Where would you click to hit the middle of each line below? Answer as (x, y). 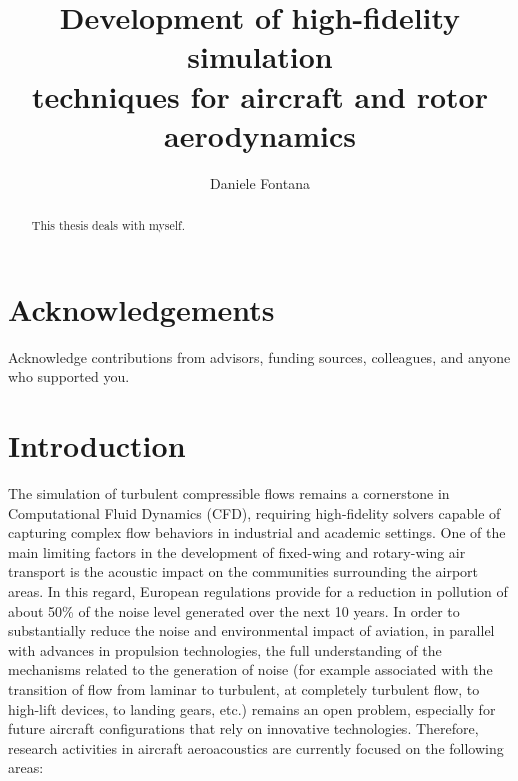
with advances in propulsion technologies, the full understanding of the (225, 649)
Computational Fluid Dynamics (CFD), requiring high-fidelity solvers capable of (254, 512)
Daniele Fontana (260, 182)
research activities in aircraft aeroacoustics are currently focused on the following (256, 747)
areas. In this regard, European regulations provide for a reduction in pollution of (258, 590)
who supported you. (69, 376)
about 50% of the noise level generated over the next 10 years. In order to (234, 610)
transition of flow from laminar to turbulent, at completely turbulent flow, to (244, 688)
